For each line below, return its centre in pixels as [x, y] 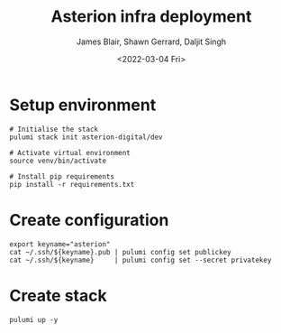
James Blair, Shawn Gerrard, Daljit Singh [151, 42]
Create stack [58, 296]
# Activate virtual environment [70, 153]
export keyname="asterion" [60, 244]
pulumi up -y [34, 319]
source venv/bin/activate [58, 161]
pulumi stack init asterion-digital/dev [86, 137]
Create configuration [89, 220]
